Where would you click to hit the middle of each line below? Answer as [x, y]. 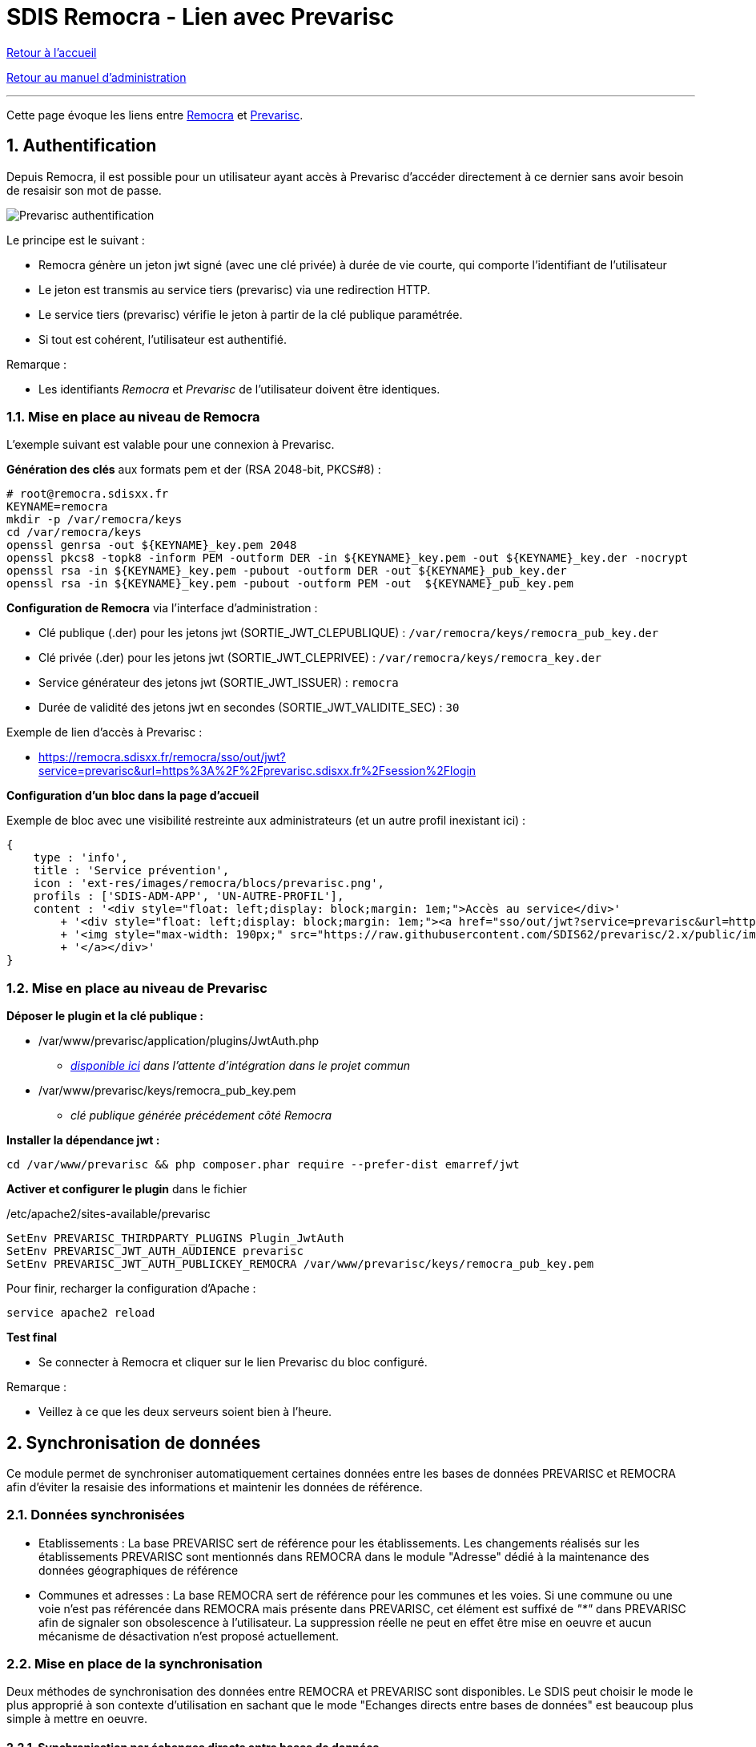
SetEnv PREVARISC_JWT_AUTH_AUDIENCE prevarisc [155, 1251]
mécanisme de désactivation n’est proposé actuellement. [189, 1636]
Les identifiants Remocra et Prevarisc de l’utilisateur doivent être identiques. [239, 389]
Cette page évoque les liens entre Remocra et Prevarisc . [155, 115]
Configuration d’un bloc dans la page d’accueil [133, 796]
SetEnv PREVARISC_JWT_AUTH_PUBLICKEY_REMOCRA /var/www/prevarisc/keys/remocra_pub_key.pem [300, 1264]
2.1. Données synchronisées [96, 1515]
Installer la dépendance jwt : [83, 1140]
